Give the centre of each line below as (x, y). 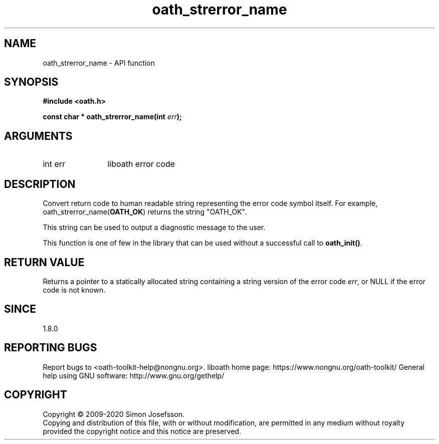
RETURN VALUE (44, 262)
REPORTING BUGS (51, 348)
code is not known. (74, 290)
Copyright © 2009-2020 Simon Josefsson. (114, 414)
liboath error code (141, 164)
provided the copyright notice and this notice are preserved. (142, 431)
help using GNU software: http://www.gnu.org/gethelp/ (134, 375)
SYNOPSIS (31, 82)
